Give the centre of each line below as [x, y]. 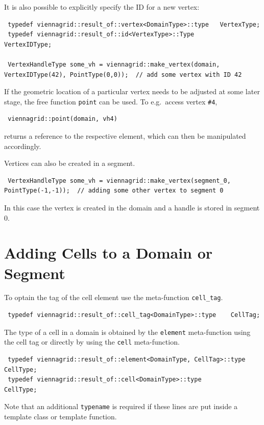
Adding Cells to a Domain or [109, 253]
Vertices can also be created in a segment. [70, 163]
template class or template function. [61, 417]
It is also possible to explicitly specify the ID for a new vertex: [102, 7]
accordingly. [23, 146]
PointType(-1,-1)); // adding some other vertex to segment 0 [114, 191]
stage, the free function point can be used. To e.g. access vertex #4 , [111, 101]
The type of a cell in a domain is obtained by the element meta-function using [127, 332]
